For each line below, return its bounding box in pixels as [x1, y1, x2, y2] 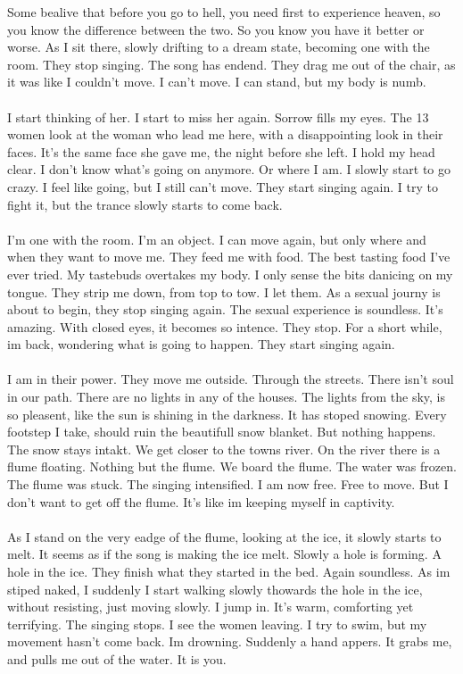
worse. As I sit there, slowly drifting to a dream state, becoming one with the [7, 37, 430, 56]
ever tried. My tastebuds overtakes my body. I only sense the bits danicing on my [7, 264, 453, 283]
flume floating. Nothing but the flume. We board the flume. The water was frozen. [7, 457, 457, 476]
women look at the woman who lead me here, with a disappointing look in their [7, 125, 443, 144]
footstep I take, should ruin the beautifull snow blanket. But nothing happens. [7, 422, 436, 441]
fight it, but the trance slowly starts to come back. [7, 195, 283, 213]
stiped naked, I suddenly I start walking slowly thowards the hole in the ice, [7, 579, 423, 598]
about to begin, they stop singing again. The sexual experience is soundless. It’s [7, 300, 443, 319]
